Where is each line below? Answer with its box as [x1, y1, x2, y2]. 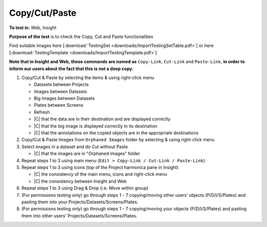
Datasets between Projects [34, 81, 89, 87]
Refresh [34, 109, 50, 115]
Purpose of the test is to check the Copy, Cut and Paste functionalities [9, 34, 153, 39]
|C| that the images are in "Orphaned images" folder [34, 151, 140, 156]
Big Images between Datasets [34, 95, 95, 101]
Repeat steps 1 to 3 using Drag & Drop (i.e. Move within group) [21, 185, 148, 191]
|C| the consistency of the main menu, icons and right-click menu [34, 171, 168, 177]
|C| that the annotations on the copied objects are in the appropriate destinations [34, 130, 199, 136]
